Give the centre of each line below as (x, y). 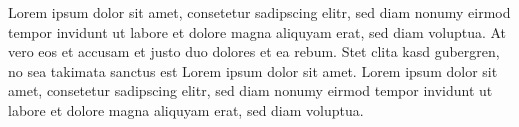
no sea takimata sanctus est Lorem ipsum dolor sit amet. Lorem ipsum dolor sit (253, 70)
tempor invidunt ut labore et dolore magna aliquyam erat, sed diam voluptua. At (257, 31)
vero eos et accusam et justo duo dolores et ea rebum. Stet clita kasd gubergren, (254, 51)
